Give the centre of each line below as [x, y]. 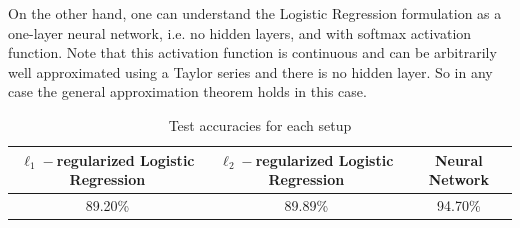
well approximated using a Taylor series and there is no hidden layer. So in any [250, 71]
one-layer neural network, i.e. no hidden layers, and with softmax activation [240, 32]
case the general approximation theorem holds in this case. [187, 91]
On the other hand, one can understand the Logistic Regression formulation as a [255, 13]
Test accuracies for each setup [260, 124]
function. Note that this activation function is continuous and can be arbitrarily [252, 52]
